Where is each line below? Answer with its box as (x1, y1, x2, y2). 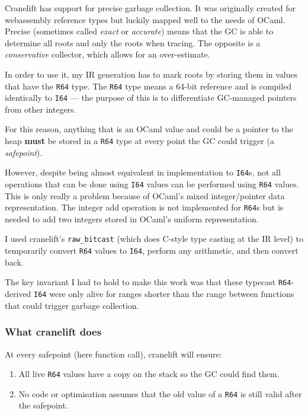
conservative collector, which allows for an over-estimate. (5, 48, 210, 60)
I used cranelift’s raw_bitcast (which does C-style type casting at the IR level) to (5, 232, 303, 245)
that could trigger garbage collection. (5, 299, 139, 311)
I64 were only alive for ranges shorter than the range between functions (34, 288, 294, 300)
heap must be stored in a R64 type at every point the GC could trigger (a (5, 135, 274, 147)
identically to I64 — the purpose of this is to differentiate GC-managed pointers (5, 91, 297, 104)
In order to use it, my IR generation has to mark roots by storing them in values (5, 68, 298, 80)
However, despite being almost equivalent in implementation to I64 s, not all (5, 166, 281, 178)
